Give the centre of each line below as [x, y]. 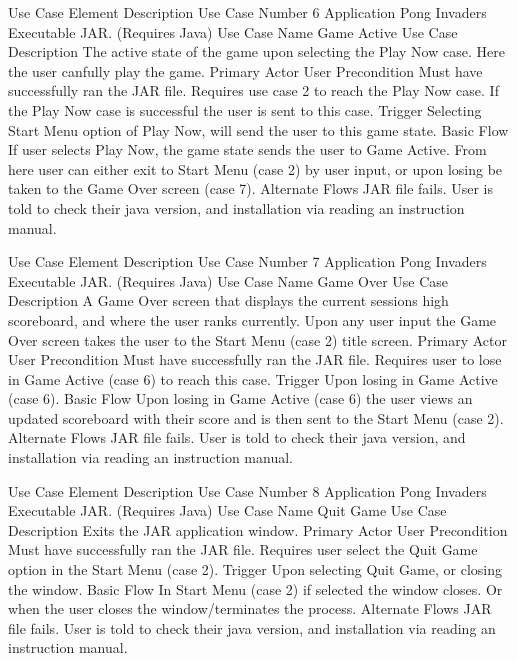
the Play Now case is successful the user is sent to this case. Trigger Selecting [245, 109]
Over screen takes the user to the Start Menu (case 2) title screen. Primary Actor [257, 339]
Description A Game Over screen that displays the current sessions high [228, 300]
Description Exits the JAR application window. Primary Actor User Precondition [258, 529]
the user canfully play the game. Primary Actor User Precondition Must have [245, 70]
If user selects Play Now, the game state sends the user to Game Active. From [247, 149]
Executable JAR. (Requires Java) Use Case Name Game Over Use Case [228, 280]
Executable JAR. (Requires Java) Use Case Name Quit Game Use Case [227, 510]
